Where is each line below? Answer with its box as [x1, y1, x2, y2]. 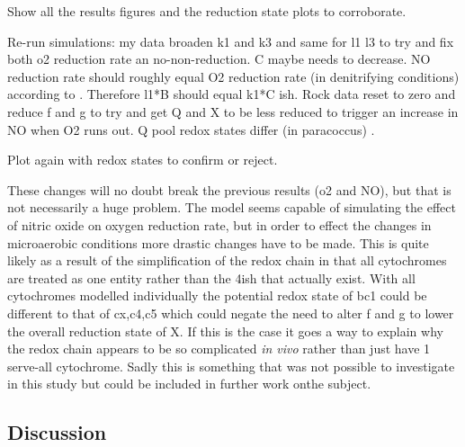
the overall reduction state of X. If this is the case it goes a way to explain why [7, 321, 443, 340]
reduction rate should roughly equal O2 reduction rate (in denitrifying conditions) [7, 67, 460, 85]
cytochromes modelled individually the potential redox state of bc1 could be [7, 286, 427, 305]
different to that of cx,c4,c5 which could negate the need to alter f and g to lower [7, 303, 454, 322]
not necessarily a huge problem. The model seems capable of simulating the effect [7, 198, 456, 217]
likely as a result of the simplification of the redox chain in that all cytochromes [7, 251, 447, 270]
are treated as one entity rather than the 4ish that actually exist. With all [7, 268, 416, 287]
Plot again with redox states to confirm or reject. [7, 150, 278, 169]
